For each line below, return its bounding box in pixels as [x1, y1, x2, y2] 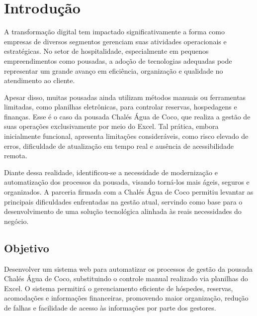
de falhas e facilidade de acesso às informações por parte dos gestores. [4, 302, 216, 313]
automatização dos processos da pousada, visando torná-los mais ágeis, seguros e [4, 177, 250, 187]
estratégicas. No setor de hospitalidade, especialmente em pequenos [4, 46, 209, 56]
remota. [4, 150, 27, 161]
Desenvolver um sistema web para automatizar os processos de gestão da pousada [4, 263, 253, 274]
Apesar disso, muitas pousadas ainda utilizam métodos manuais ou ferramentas [4, 92, 246, 102]
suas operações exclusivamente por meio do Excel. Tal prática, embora [4, 121, 219, 131]
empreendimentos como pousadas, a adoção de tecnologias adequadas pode [4, 55, 232, 66]
